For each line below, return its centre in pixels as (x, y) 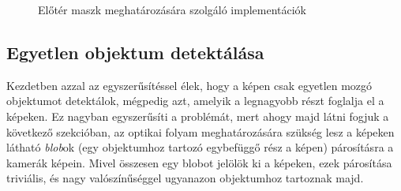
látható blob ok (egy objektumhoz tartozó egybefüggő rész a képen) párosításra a (200, 147)
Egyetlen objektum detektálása (135, 52)
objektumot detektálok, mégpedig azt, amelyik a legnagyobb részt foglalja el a (195, 101)
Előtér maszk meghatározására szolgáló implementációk (172, 9)
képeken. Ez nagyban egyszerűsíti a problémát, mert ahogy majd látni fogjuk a (198, 116)
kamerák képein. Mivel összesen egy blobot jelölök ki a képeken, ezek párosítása (199, 162)
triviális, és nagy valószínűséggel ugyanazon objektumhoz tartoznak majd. (185, 178)
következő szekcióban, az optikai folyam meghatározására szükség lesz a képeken (200, 131)
